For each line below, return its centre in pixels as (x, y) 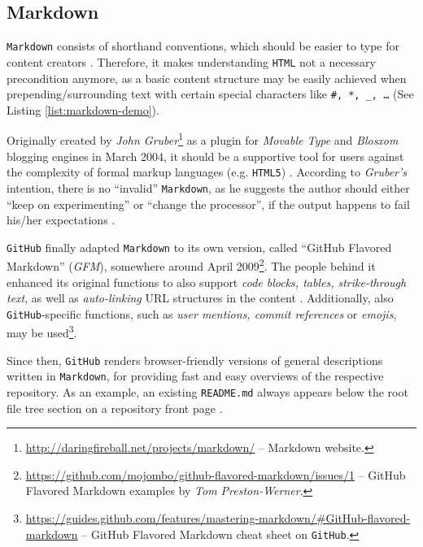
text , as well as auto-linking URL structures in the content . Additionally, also (200, 298)
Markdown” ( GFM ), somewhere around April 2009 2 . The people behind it (191, 265)
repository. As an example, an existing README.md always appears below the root (207, 392)
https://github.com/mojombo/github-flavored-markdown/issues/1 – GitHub (216, 474)
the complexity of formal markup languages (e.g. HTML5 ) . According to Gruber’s (207, 172)
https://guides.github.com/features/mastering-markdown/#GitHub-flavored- (218, 518)
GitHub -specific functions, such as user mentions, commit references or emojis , (202, 313)
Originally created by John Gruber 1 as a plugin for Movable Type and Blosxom (203, 139)
